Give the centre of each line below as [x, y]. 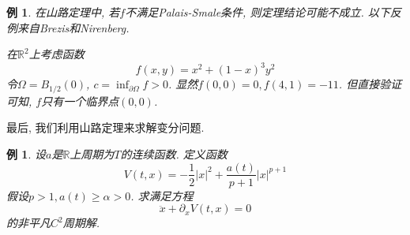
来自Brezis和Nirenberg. [73, 27]
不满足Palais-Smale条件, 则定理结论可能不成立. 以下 [258, 12]
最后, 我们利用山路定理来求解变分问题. [105, 127]
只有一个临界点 [80, 101]
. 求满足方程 [162, 195]
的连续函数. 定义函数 [174, 153]
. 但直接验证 [370, 84]
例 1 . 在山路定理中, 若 [63, 12]
